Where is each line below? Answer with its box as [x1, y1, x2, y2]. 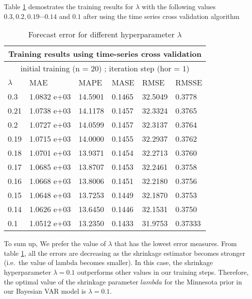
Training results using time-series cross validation [8, 48, 202, 60]
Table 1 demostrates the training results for [4, 1, 134, 11]
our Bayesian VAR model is [4, 286, 86, 296]
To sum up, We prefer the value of [4, 238, 106, 249]
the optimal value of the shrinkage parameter [4, 276, 138, 286]
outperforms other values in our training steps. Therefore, [77, 266, 249, 277]
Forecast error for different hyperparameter [28, 29, 175, 40]
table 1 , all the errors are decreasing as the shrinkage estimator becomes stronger [4, 248, 246, 258]
